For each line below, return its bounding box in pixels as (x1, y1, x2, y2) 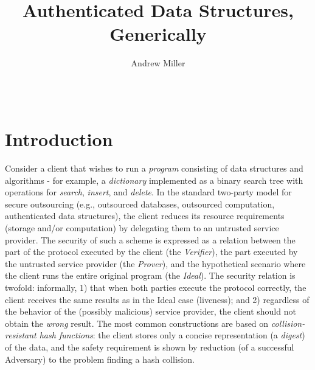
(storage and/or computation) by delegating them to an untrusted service (5, 222, 279, 234)
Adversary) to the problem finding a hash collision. (5, 352, 195, 365)
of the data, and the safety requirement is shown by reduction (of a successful (5, 340, 294, 353)
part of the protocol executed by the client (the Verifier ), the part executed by (5, 245, 298, 258)
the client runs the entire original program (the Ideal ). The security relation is (5, 269, 296, 282)
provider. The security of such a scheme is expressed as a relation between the (5, 233, 296, 246)
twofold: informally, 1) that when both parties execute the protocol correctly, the (5, 281, 306, 293)
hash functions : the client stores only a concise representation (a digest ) (39, 329, 305, 341)
